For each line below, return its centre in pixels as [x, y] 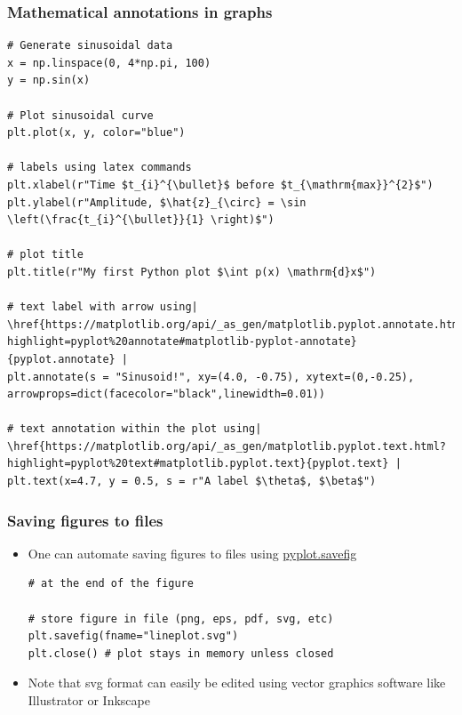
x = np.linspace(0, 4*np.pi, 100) [109, 63]
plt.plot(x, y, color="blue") [96, 133]
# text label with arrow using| [103, 307]
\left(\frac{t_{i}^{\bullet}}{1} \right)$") [141, 220]
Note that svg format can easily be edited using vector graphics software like [237, 683]
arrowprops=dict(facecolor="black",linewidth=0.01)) [166, 394]
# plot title [45, 255]
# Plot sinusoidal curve [80, 115]
